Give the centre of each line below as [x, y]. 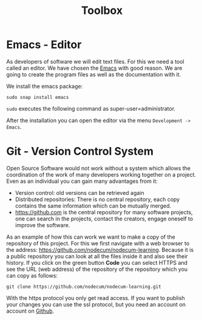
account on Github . [30, 311]
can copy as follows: [32, 275]
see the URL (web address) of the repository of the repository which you [97, 269]
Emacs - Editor [44, 45]
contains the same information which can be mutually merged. [93, 206]
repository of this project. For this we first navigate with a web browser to [98, 243]
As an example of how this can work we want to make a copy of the [91, 237]
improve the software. [42, 225]
